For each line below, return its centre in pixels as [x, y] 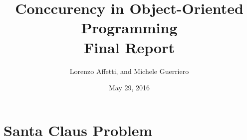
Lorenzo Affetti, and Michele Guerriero [129, 71]
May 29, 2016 [129, 88]
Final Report [129, 47]
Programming [129, 28]
